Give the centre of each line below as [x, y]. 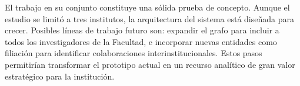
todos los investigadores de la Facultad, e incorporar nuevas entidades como [141, 41]
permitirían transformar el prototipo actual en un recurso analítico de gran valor [150, 64]
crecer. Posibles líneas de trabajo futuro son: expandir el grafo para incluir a [142, 30]
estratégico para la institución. [60, 76]
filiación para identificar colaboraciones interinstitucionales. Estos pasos [134, 53]
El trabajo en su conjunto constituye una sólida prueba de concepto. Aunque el [147, 7]
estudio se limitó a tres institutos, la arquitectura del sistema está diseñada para [149, 18]
